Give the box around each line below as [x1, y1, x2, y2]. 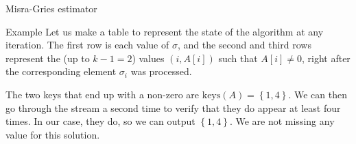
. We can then [288, 87, 347, 101]
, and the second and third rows [177, 38, 311, 52]
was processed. [130, 64, 192, 78]
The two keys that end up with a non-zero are [5, 87, 200, 101]
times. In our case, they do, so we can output [5, 114, 195, 128]
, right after [301, 51, 351, 65]
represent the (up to [5, 51, 90, 65]
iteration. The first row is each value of [5, 38, 169, 52]
